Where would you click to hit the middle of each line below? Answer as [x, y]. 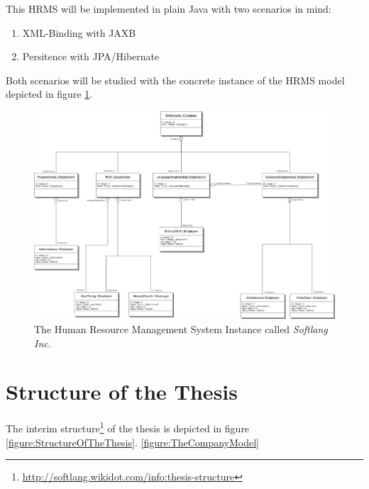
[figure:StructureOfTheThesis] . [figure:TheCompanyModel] [132, 442]
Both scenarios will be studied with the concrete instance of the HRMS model [175, 80]
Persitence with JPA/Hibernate [91, 56]
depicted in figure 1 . [49, 94]
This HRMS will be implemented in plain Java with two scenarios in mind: [169, 9]
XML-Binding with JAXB [79, 32]
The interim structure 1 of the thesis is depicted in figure [128, 427]
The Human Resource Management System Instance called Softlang [181, 329]
